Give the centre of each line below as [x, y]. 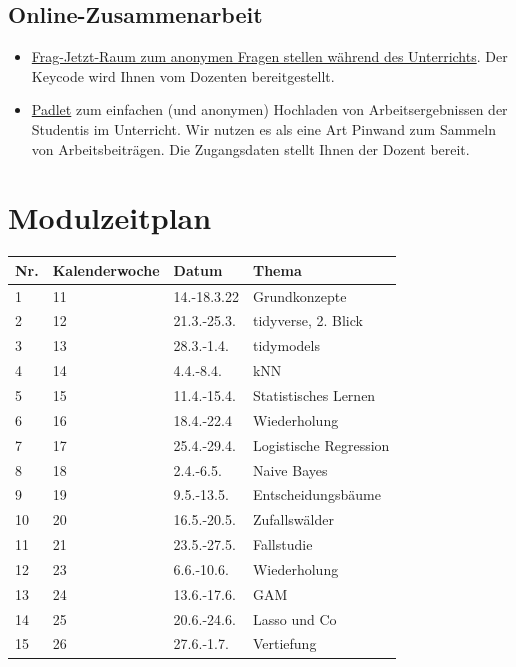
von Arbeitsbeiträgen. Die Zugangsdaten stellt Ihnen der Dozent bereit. [250, 148]
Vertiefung [284, 643]
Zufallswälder [293, 519]
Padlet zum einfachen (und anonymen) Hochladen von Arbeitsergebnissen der [269, 109]
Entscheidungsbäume [316, 494]
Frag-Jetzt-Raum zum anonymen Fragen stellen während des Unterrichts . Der [269, 56]
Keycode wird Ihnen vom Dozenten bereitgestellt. [183, 75]
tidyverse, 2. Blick [307, 320]
